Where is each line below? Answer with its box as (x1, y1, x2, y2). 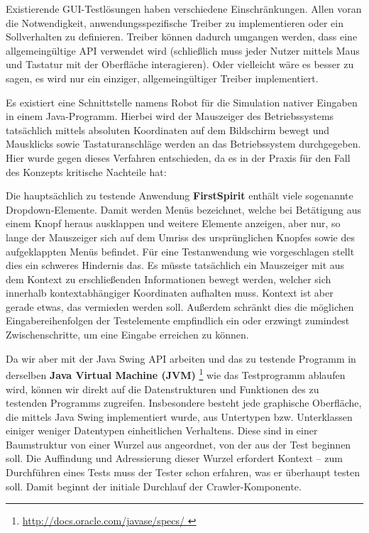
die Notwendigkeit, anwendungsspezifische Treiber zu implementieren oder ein (6, 15, 343, 30)
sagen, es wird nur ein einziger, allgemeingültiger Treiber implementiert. (6, 70, 319, 85)
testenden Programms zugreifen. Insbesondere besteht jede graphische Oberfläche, (6, 395, 362, 410)
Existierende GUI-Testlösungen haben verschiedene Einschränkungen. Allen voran (6, 1, 362, 16)
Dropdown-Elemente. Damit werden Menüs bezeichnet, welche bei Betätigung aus (6, 202, 362, 216)
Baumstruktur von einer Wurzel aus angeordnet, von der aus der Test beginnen (6, 436, 351, 451)
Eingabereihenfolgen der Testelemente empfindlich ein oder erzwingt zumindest (6, 313, 350, 328)
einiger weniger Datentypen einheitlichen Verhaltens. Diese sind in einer (6, 423, 318, 438)
